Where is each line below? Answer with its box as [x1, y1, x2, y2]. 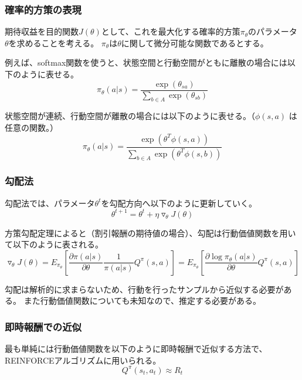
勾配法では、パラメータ [5, 196, 95, 209]
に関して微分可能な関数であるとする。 [121, 36, 269, 49]
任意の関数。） [5, 121, 58, 134]
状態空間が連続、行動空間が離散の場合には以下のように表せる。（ [5, 110, 255, 122]
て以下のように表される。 [5, 238, 103, 250]
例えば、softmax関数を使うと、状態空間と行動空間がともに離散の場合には [5, 56, 287, 69]
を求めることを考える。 [8, 36, 99, 49]
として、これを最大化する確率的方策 [101, 25, 240, 38]
